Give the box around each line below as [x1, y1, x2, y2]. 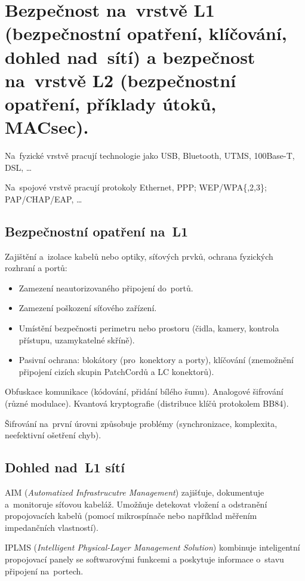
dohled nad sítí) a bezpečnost [5, 44, 255, 69]
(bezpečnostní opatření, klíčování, [5, 21, 287, 45]
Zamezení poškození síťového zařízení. [19, 302, 157, 314]
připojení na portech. [5, 564, 84, 577]
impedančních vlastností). [5, 521, 98, 533]
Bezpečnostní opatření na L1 [5, 222, 189, 240]
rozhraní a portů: [5, 262, 67, 274]
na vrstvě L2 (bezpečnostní [5, 67, 236, 92]
